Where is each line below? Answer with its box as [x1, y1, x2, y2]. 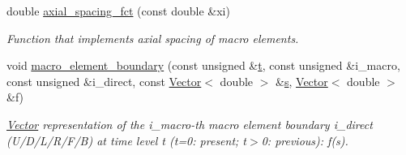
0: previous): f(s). [261, 131, 348, 149]
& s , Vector [276, 72, 328, 89]
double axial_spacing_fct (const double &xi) [6, 2, 230, 19]
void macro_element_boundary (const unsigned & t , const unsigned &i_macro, [6, 57, 400, 74]
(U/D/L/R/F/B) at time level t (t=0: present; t [6, 131, 247, 149]
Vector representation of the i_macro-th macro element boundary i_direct [6, 115, 373, 132]
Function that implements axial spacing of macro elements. [6, 29, 299, 46]
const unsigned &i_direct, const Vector [6, 72, 202, 89]
